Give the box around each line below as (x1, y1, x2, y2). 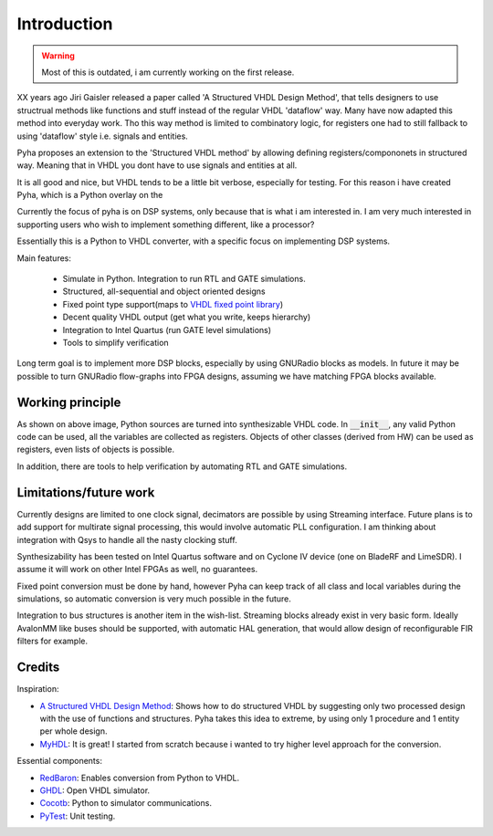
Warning (41, 50, 75, 61)
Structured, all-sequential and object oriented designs (62, 286, 266, 297)
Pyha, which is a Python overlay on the (16, 190, 163, 201)
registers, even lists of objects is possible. (16, 444, 175, 455)
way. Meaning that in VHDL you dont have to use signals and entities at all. (16, 160, 298, 171)
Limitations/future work (16, 485, 155, 500)
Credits (16, 660, 60, 675)
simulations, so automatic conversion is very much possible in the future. (16, 593, 292, 604)
